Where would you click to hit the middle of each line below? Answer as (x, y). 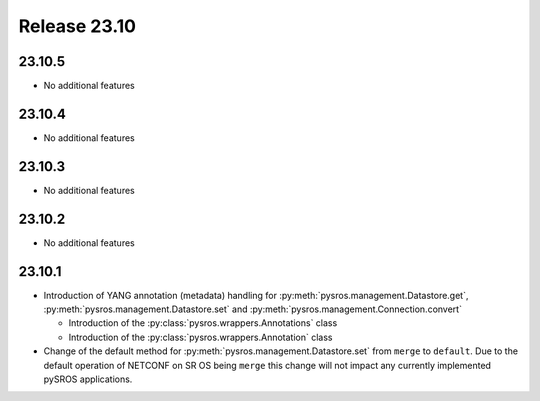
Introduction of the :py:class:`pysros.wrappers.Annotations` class (203, 323)
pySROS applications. (88, 379)
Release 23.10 (77, 26)
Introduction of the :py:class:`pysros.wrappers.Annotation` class (200, 337)
